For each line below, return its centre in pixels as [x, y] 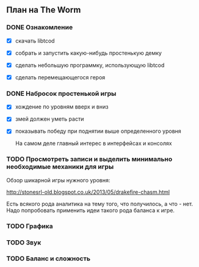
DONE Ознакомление [40, 27]
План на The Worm [44, 10]
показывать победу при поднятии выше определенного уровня [98, 131]
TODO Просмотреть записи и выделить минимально [89, 159]
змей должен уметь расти [49, 119]
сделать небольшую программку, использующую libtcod [90, 65]
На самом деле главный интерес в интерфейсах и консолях [93, 143]
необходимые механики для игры [60, 167]
